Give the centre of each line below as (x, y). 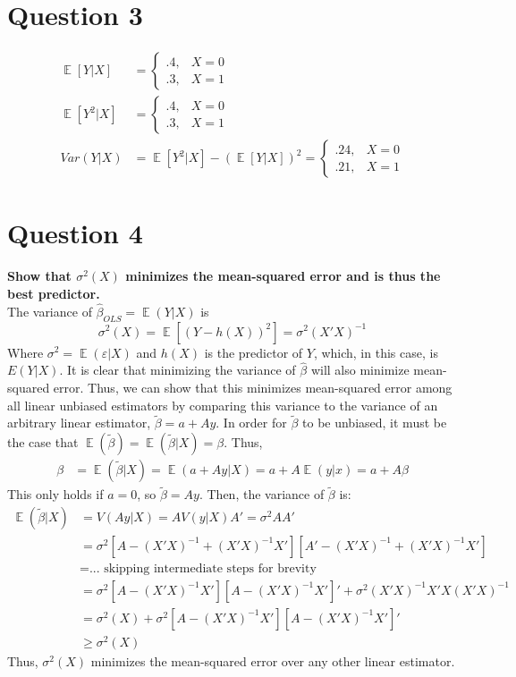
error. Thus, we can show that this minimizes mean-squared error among (253, 387)
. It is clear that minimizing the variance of (178, 370)
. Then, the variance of (262, 494)
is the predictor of (254, 352)
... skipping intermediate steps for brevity (203, 568)
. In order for (251, 423)
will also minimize (360, 370)
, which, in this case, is (376, 352)
